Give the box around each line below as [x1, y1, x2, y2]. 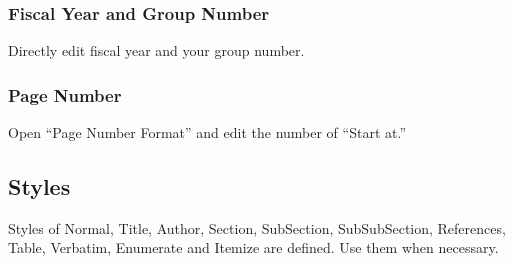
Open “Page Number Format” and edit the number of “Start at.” [8, 122, 407, 143]
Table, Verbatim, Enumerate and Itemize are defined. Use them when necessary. [8, 237, 499, 258]
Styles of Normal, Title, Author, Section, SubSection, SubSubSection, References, [8, 217, 506, 238]
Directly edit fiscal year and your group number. [8, 40, 305, 61]
